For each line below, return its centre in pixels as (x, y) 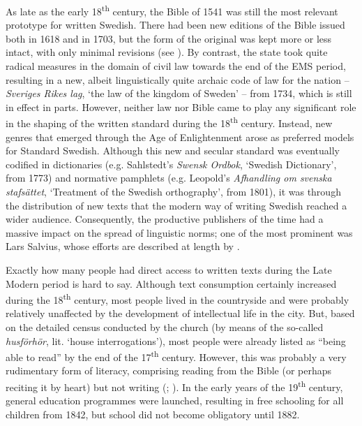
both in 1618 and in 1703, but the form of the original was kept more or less (169, 38)
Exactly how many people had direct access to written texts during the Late (169, 270)
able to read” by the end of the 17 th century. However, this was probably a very (176, 356)
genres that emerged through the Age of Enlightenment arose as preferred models (180, 137)
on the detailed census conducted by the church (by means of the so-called (165, 327)
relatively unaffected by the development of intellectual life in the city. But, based (180, 313)
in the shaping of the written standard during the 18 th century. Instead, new (169, 122)
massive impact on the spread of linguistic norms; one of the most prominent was (179, 232)
